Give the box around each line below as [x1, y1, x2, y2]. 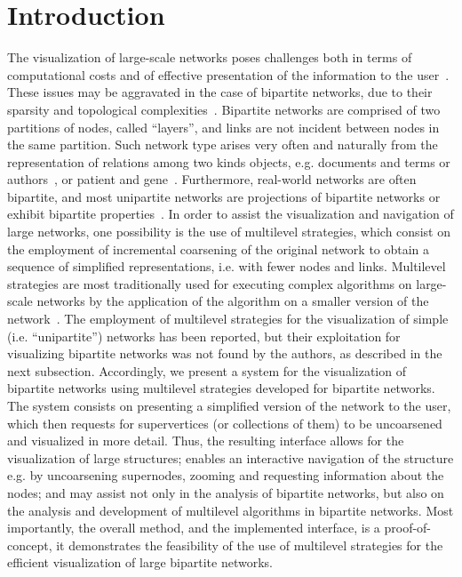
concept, [7, 535, 52, 554]
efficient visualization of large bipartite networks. [7, 553, 273, 572]
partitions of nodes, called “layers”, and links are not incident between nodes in [7, 117, 440, 136]
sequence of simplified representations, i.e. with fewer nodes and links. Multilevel [7, 257, 446, 276]
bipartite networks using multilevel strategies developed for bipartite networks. [7, 379, 435, 397]
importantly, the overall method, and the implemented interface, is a [7, 518, 380, 537]
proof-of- [384, 518, 432, 537]
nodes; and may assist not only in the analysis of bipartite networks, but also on [7, 483, 444, 501]
